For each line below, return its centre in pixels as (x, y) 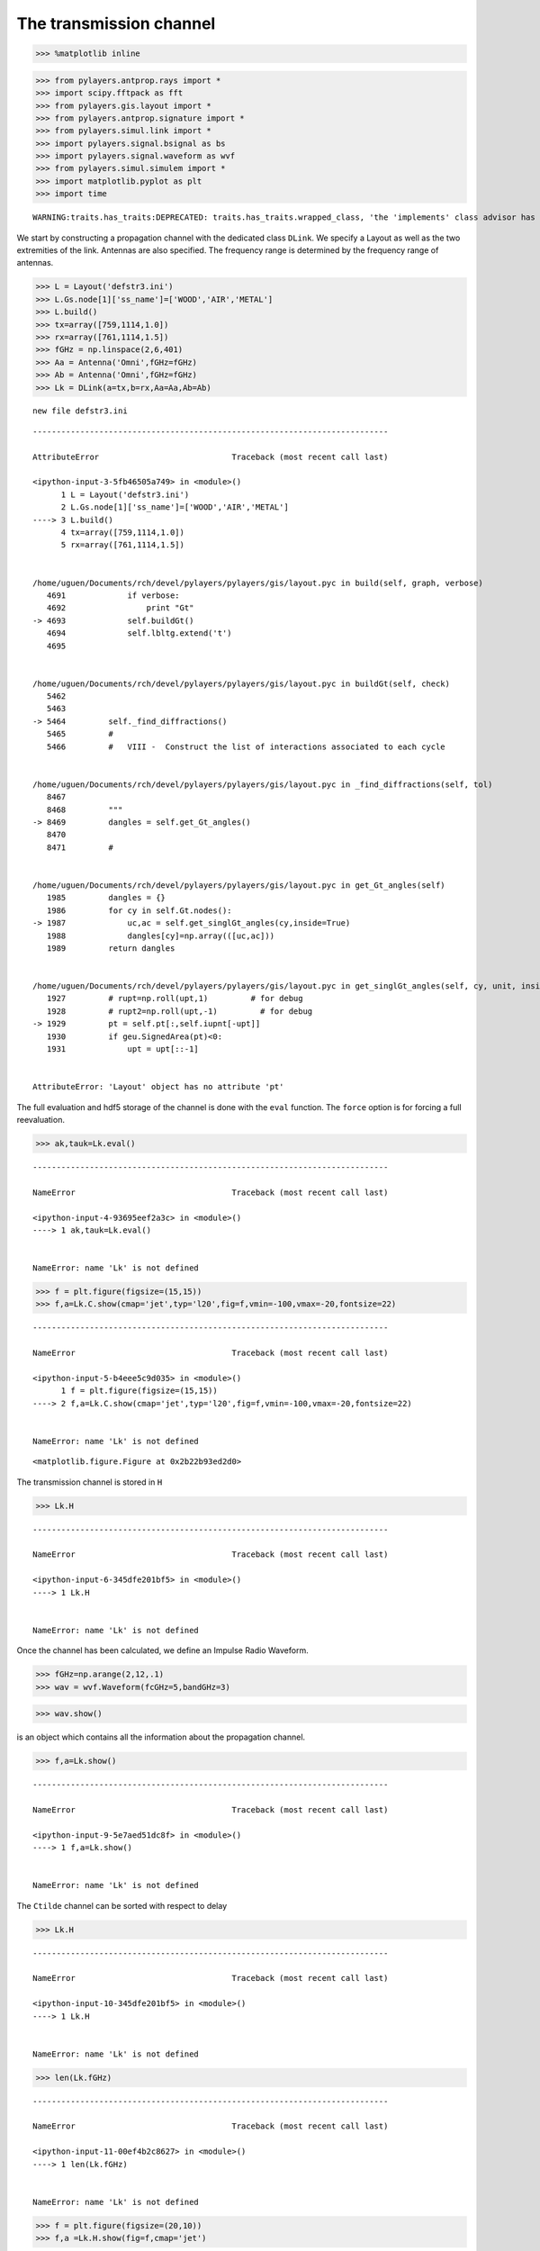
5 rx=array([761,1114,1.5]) (122, 545)
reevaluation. (40, 1119)
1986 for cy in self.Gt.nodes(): (139, 910)
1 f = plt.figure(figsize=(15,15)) (139, 1391)
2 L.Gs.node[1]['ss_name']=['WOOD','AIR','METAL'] (175, 507)
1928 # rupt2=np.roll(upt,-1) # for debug (180, 1011)
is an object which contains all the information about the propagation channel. (161, 1737)
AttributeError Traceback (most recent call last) (211, 457)
